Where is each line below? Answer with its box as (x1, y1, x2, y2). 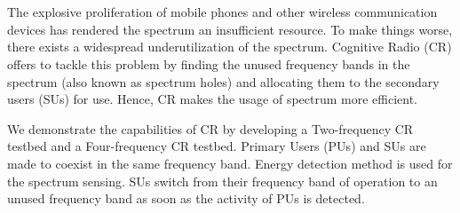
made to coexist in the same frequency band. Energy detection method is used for (7, 154, 453, 172)
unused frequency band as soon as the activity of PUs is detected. (7, 189, 365, 208)
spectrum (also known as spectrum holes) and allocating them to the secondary (7, 72, 440, 91)
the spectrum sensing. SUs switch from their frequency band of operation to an (7, 171, 438, 190)
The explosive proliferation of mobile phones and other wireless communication (7, 3, 438, 21)
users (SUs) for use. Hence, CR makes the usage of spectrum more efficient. (7, 90, 418, 108)
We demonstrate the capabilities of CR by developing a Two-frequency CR (7, 119, 414, 138)
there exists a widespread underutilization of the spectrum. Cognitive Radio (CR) (7, 37, 452, 56)
